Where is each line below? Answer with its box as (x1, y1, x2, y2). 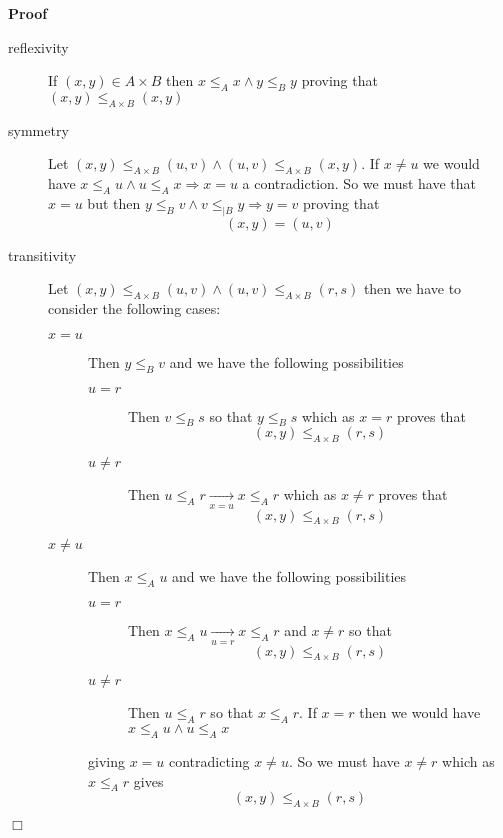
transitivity (8, 244, 77, 265)
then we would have (359, 702, 481, 723)
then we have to (363, 278, 462, 299)
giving (88, 750, 125, 771)
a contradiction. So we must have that (242, 173, 477, 194)
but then (87, 192, 141, 213)
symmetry (8, 119, 69, 140)
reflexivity (8, 36, 69, 57)
